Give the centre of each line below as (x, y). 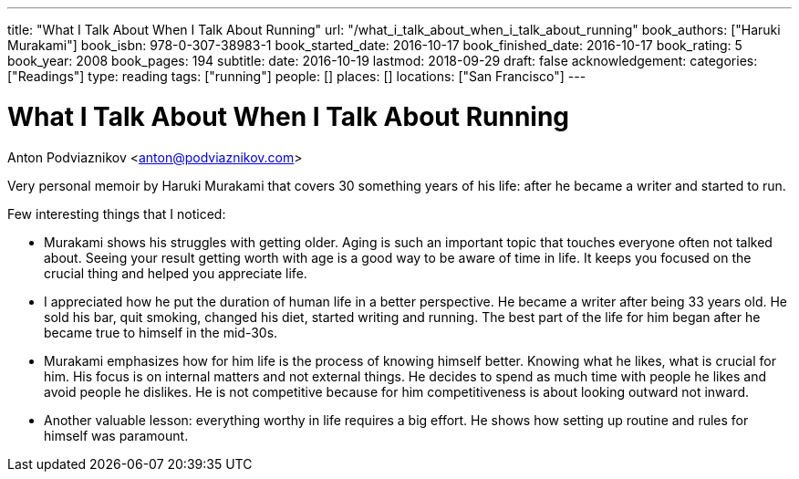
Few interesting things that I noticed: (117, 213)
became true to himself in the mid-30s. (161, 332)
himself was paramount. (116, 435)
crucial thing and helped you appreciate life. (176, 273)
